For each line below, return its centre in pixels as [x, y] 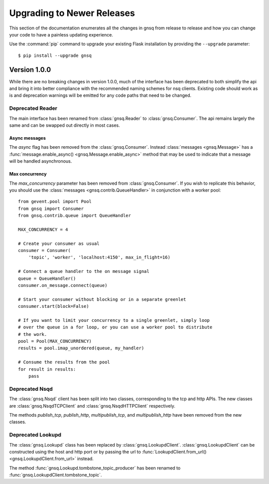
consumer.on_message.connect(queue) [63, 285]
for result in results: [47, 369]
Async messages [27, 138]
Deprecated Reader [33, 108]
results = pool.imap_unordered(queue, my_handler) [81, 348]
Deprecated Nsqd [31, 389]
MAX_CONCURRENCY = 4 [43, 229]
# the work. [33, 334]
